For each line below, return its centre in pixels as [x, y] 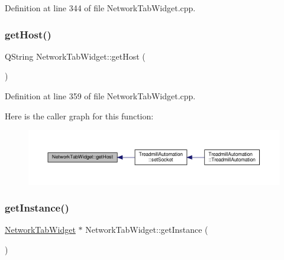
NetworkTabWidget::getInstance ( [147, 230]
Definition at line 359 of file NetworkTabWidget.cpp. [100, 96]
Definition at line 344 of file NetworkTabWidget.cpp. [100, 8]
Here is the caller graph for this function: [79, 116]
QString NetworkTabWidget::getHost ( [75, 56]
